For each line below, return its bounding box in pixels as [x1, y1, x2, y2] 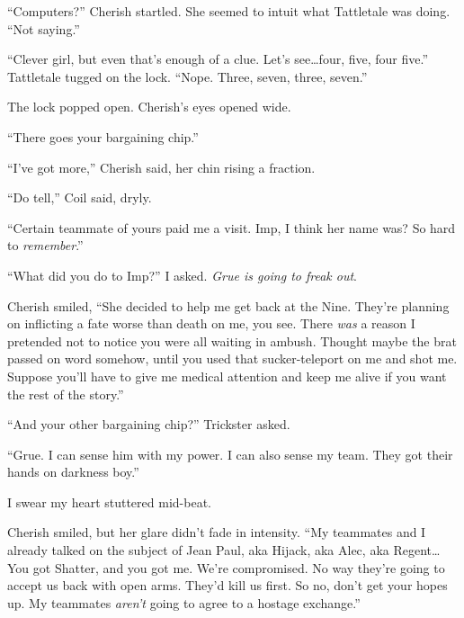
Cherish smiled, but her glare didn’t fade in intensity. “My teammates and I [7, 523, 426, 542]
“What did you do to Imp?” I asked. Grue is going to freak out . [7, 265, 358, 284]
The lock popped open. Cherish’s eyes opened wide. [7, 97, 291, 116]
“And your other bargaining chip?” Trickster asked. [7, 415, 290, 434]
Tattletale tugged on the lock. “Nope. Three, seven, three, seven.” [7, 67, 368, 85]
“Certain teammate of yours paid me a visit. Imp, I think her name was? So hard [7, 218, 456, 237]
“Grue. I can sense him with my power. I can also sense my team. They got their [7, 444, 453, 463]
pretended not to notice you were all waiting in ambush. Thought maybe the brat [7, 331, 457, 350]
